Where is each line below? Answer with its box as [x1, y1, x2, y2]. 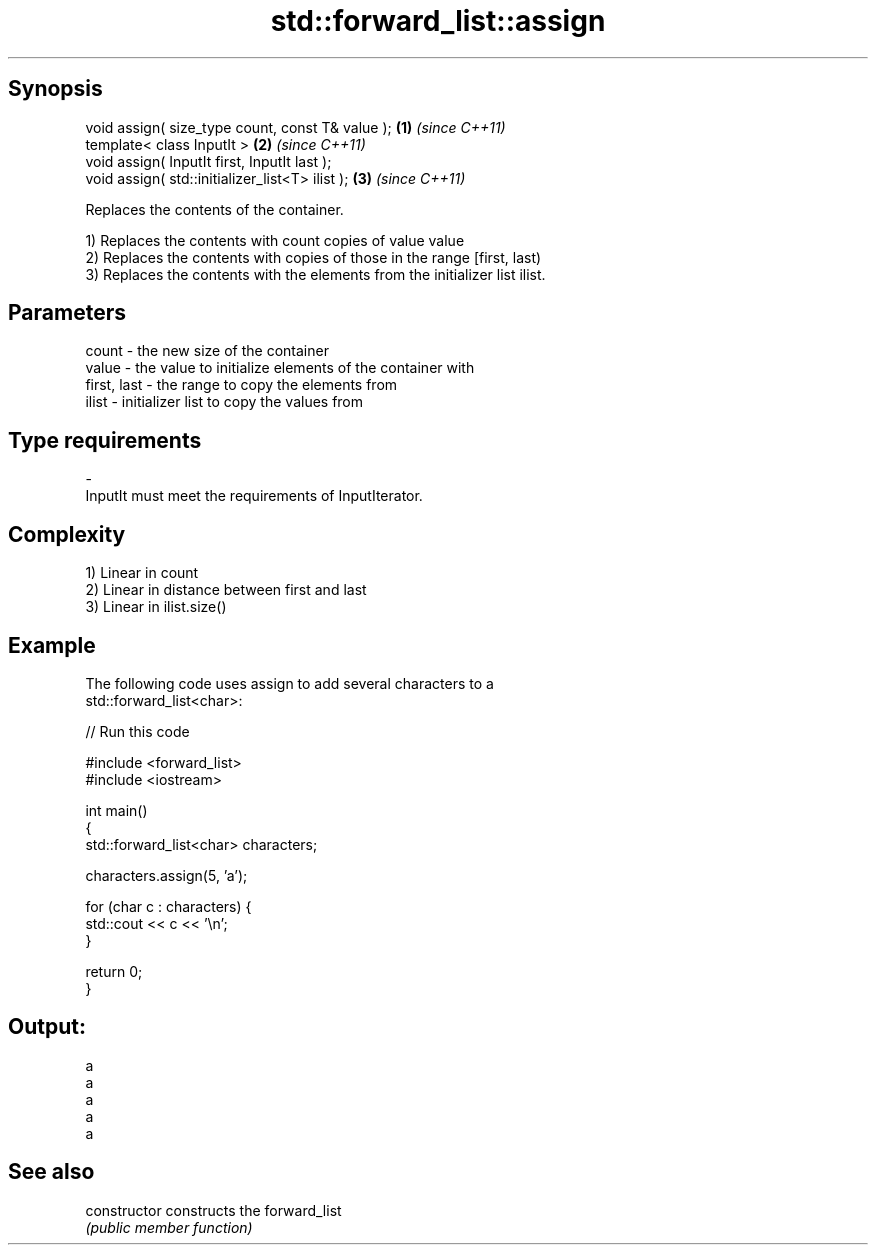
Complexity [8, 521, 126, 547]
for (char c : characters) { [85, 897, 252, 915]
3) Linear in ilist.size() [85, 598, 227, 616]
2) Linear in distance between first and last [85, 581, 367, 599]
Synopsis [8, 76, 103, 102]
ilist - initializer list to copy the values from [85, 393, 364, 411]
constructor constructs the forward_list [85, 1201, 342, 1219]
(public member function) [85, 1218, 253, 1236]
